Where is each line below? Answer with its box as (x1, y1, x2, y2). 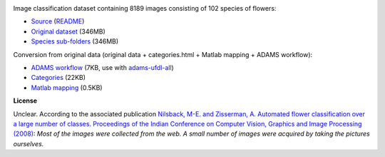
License (13, 96, 38, 105)
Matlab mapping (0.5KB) (31, 83, 103, 92)
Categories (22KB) (31, 74, 86, 82)
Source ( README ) (31, 17, 85, 26)
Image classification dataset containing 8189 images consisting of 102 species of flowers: (13, 4, 277, 12)
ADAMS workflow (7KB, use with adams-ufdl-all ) (31, 63, 174, 71)
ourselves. (13, 139, 44, 148)
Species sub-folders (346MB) (31, 37, 119, 46)
